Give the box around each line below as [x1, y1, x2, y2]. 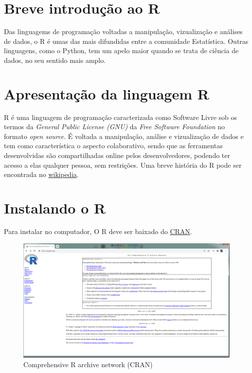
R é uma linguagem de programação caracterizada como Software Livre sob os [4, 112, 237, 122]
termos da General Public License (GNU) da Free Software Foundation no [4, 121, 225, 132]
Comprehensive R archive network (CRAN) [23, 359, 153, 370]
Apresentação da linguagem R [4, 83, 209, 103]
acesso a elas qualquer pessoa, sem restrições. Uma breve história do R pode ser [4, 159, 242, 170]
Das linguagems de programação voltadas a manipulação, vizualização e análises [4, 26, 243, 37]
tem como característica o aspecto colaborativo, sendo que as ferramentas [4, 140, 223, 151]
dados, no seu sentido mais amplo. [4, 55, 106, 65]
